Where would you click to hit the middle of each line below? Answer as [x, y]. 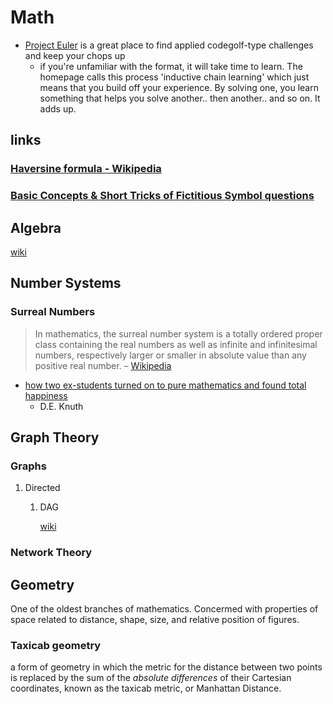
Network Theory [51, 553]
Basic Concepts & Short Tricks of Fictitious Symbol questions [162, 196]
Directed [42, 488]
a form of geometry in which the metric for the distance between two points [166, 667]
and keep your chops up [75, 55]
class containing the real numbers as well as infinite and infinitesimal [176, 344]
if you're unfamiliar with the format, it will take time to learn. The [171, 66]
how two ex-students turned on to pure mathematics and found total [165, 385]
